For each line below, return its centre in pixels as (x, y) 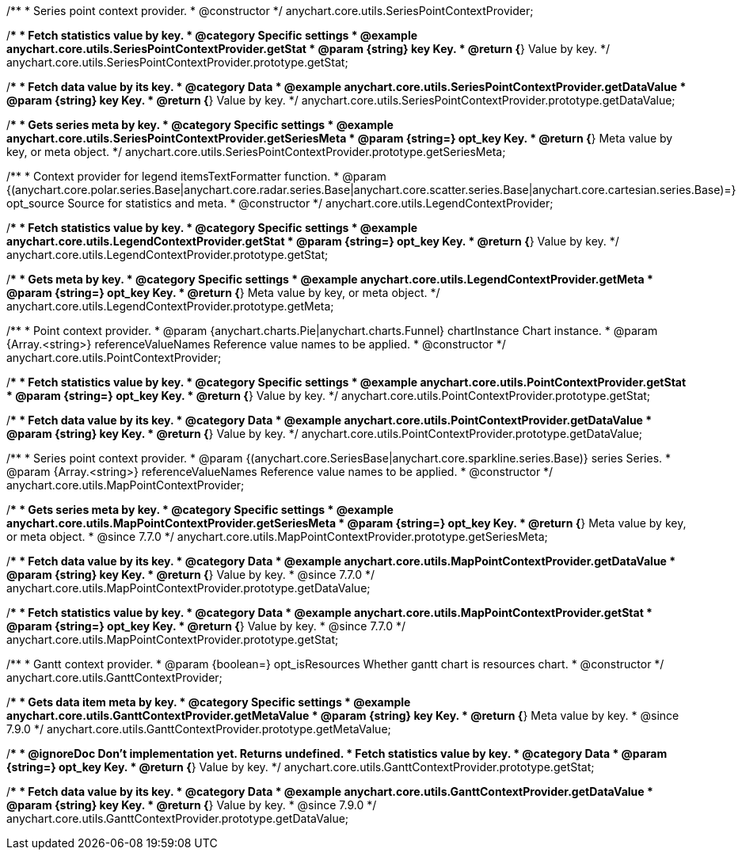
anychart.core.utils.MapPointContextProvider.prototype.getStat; (173, 639)
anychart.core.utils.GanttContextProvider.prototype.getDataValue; (178, 818)
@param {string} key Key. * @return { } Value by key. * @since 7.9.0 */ (192, 805)
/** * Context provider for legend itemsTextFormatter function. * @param (196, 176)
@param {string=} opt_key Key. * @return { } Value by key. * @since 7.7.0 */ (206, 626)
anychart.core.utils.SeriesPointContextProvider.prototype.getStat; (177, 62)
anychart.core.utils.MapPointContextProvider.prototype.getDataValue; (188, 588)
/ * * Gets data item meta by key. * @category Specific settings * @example (209, 702)
